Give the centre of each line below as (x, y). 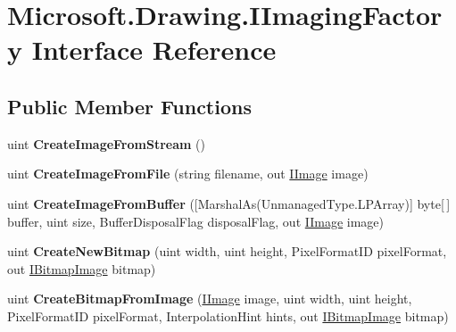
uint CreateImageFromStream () (106, 143)
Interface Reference (154, 50)
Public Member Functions (129, 106)
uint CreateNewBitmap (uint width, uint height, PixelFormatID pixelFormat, (227, 251)
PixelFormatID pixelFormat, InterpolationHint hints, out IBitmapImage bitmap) (228, 315)
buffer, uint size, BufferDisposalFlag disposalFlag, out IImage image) (196, 221)
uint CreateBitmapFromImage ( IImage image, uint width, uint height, (210, 299)
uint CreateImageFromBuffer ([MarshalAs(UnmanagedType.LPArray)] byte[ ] (229, 203)
